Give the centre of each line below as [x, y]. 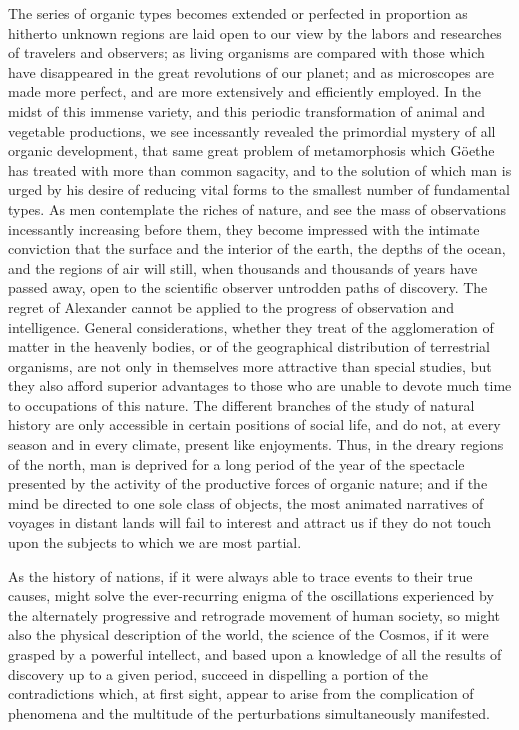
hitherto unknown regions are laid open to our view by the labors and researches [255, 32]
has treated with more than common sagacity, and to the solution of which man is [260, 169]
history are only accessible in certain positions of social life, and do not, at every [254, 424]
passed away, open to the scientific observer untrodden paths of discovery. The [248, 287]
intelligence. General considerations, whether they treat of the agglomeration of [251, 326]
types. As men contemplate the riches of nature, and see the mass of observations [257, 208]
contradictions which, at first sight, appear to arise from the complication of [241, 693]
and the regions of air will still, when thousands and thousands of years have [243, 267]
